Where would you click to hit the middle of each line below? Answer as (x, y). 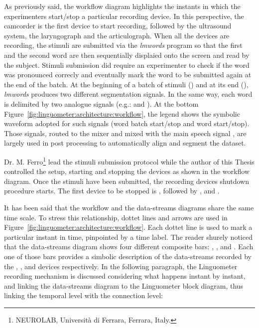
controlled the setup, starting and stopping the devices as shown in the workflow (127, 171)
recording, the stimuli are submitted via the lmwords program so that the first (123, 45)
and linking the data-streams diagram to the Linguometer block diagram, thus (124, 285)
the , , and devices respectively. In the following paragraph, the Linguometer (121, 266)
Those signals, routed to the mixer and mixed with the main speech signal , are (125, 133)
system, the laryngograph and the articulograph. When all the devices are (117, 35)
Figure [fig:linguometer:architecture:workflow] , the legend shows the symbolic (122, 113)
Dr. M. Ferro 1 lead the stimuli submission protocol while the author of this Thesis (129, 161)
